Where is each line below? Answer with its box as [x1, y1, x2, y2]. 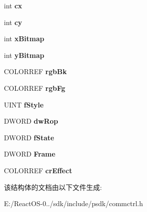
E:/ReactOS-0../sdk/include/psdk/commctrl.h [4, 198, 143, 209]
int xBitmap [4, 33, 45, 44]
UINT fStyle [4, 99, 44, 109]
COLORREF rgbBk [4, 66, 67, 77]
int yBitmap [4, 50, 45, 60]
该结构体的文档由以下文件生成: [4, 182, 102, 192]
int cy [4, 17, 23, 27]
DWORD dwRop [4, 116, 58, 126]
